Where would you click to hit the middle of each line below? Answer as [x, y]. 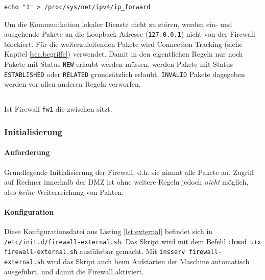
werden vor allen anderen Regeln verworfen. [73, 84]
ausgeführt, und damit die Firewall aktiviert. [74, 271]
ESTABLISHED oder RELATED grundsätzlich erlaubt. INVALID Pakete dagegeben [125, 74]
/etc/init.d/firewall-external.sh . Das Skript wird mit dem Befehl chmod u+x [133, 241]
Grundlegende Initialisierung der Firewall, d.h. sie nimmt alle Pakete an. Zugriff [129, 172]
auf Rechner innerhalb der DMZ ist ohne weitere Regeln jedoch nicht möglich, [126, 182]
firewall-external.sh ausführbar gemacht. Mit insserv [95, 251]
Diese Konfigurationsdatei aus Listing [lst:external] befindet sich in [109, 231]
